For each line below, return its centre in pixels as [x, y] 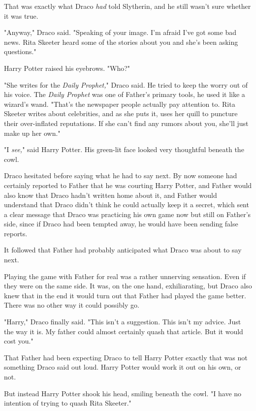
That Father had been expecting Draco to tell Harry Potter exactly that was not [126, 357]
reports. [16, 233]
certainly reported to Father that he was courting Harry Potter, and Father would [128, 185]
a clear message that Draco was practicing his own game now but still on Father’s [128, 214]
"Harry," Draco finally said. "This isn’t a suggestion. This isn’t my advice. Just [123, 322]
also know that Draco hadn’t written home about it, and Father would [111, 195]
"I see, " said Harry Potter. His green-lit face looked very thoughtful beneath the [124, 149]
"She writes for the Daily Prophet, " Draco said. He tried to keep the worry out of [126, 84]
